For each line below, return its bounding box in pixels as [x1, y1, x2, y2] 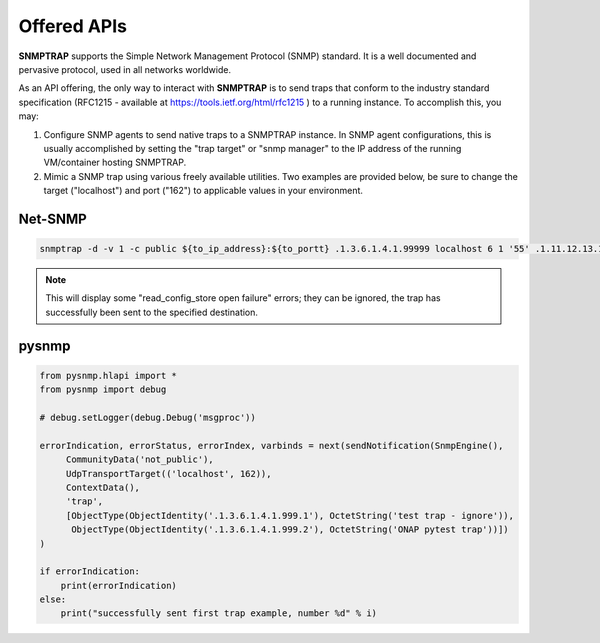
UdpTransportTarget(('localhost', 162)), [65, 468, 272, 479]
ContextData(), [65, 481, 140, 493]
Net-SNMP [18, 210, 87, 227]
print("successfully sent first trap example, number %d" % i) [60, 608, 378, 619]
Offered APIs [18, 15, 128, 37]
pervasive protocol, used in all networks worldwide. [18, 63, 232, 75]
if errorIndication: [39, 566, 140, 577]
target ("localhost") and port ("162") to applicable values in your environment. [43, 185, 364, 197]
